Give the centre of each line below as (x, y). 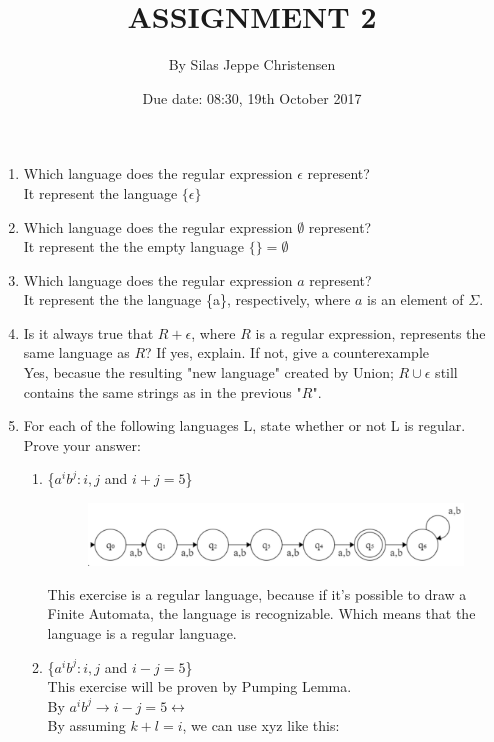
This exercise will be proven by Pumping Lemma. (199, 686)
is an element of (415, 299)
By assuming (86, 725)
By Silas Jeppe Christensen (252, 64)
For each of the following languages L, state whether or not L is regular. (244, 425)
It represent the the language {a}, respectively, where (187, 299)
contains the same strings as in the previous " (162, 391)
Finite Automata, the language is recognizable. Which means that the (261, 613)
